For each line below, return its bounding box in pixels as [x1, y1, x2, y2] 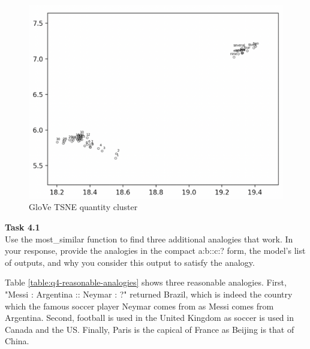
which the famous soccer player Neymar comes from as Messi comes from [5, 299, 274, 312]
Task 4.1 [5, 220, 40, 233]
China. [5, 335, 29, 347]
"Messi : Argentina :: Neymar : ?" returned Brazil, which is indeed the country [5, 287, 293, 300]
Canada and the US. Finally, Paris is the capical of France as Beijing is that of [5, 323, 294, 335]
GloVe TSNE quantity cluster [29, 201, 138, 213]
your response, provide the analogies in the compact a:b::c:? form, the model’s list [5, 244, 306, 257]
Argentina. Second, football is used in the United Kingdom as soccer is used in [5, 311, 294, 324]
